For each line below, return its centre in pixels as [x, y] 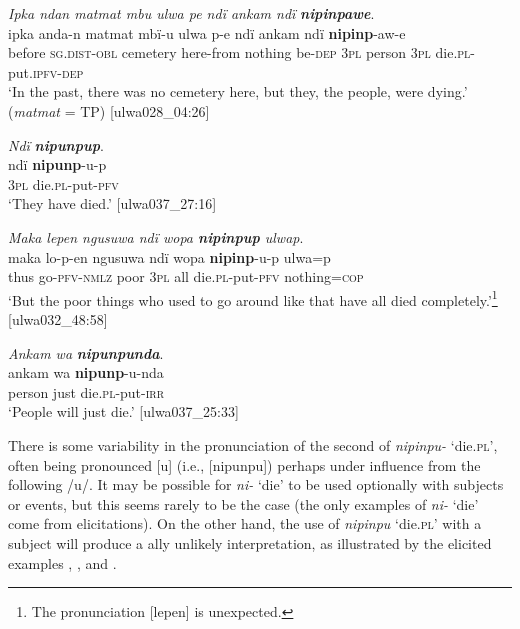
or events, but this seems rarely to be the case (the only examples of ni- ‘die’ [243, 503]
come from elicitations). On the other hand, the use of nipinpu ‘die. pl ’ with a [245, 523]
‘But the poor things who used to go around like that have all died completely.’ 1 [253, 298]
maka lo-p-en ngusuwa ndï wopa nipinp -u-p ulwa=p [169, 256]
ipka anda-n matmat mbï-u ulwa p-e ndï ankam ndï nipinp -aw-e [207, 32]
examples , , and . [62, 562]
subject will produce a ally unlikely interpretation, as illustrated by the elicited [250, 542]
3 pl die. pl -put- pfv [63, 183]
